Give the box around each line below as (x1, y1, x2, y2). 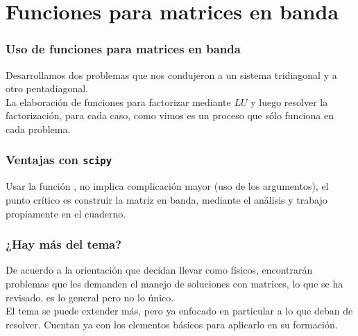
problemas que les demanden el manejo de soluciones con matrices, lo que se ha (6, 276, 343, 290)
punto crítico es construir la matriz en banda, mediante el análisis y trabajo (6, 192, 327, 206)
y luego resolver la (250, 94, 328, 109)
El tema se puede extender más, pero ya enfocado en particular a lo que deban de (6, 303, 353, 318)
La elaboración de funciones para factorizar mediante (6, 94, 231, 109)
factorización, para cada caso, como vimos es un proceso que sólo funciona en (6, 108, 334, 123)
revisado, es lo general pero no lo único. (6, 290, 174, 304)
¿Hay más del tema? (6, 236, 122, 253)
